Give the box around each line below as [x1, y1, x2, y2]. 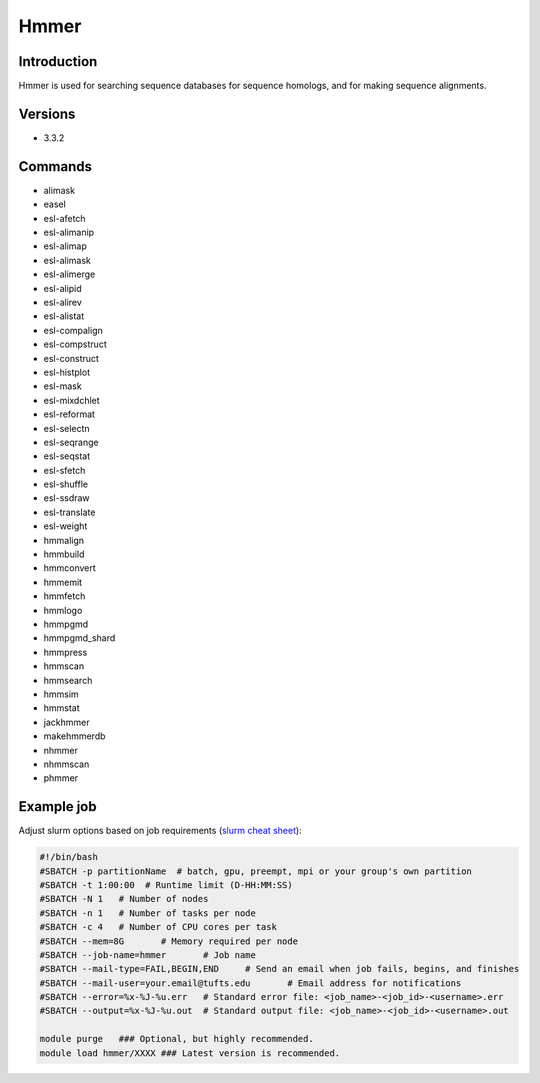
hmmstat [43, 702, 80, 714]
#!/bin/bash [39, 851, 99, 863]
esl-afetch [43, 212, 86, 224]
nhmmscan [43, 758, 90, 770]
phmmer [43, 772, 79, 784]
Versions [18, 105, 76, 122]
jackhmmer [43, 716, 90, 728]
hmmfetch [43, 590, 86, 602]
